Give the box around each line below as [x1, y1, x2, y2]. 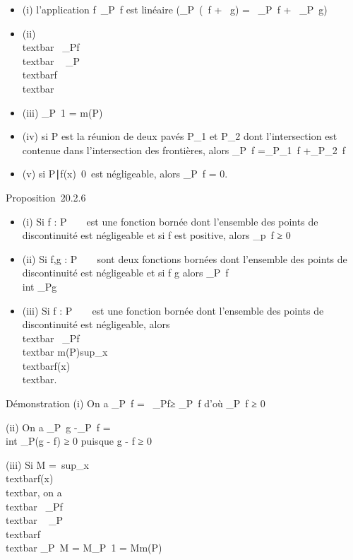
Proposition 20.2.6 [6, 189, 86, 204]
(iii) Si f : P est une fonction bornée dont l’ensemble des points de [22, 303, 324, 317]
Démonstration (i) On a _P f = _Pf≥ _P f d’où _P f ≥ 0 [6, 396, 265, 411]
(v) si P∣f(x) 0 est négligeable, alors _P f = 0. [22, 166, 228, 181]
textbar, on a [6, 485, 62, 500]
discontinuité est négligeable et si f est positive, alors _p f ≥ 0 [22, 228, 291, 243]
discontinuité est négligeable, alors [22, 317, 170, 332]
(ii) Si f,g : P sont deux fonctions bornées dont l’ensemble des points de [22, 251, 347, 266]
